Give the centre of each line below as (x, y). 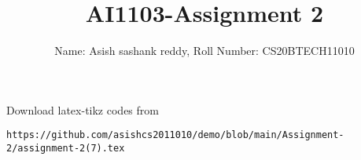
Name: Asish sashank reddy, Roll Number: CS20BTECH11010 (204, 51)
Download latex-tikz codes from (83, 109)
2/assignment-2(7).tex (66, 148)
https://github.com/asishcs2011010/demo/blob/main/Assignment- (175, 135)
